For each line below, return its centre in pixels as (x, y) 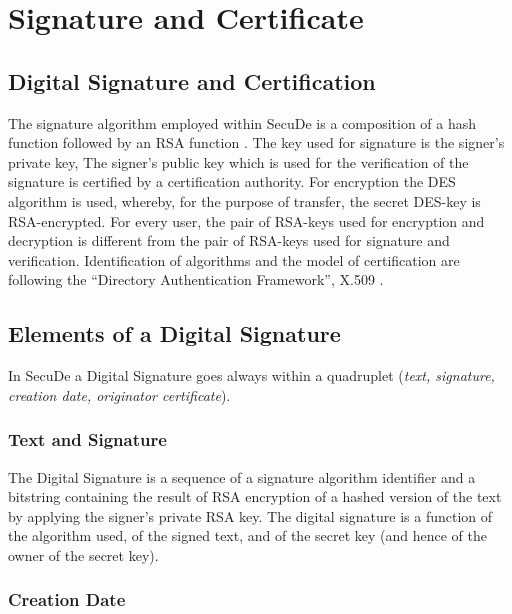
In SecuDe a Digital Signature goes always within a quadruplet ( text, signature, (251, 375)
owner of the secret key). (83, 554)
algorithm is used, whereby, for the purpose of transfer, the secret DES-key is (244, 200)
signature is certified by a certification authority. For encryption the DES (232, 181)
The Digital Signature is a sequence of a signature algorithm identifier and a (242, 476)
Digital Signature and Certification (192, 80)
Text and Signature (87, 439)
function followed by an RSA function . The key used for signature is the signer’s (256, 142)
